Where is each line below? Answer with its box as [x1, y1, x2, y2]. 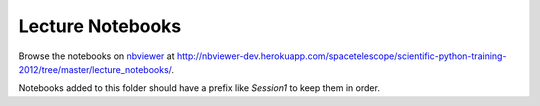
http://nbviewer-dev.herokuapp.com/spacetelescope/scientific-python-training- [176, 50, 507, 62]
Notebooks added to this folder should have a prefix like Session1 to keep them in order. [18, 82, 380, 94]
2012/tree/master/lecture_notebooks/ [18, 63, 172, 75]
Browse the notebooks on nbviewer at [18, 50, 175, 62]
